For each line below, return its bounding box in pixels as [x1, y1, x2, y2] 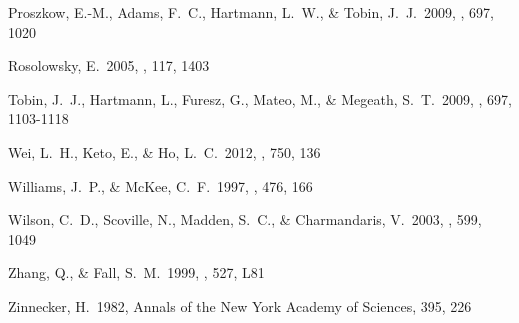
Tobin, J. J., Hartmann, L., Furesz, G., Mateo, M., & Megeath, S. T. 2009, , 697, [8, 88, 512, 109]
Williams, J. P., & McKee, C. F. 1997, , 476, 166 [8, 175, 313, 196]
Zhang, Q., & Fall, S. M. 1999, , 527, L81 [8, 262, 265, 283]
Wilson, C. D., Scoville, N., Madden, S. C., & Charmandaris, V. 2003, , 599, [8, 209, 482, 230]
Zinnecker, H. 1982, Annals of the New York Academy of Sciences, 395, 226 [8, 295, 472, 316]
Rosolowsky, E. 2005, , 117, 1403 [8, 55, 210, 76]
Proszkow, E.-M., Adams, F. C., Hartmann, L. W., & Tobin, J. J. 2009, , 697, [8, 2, 494, 22]
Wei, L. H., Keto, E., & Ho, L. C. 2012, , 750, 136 [8, 141, 321, 162]
